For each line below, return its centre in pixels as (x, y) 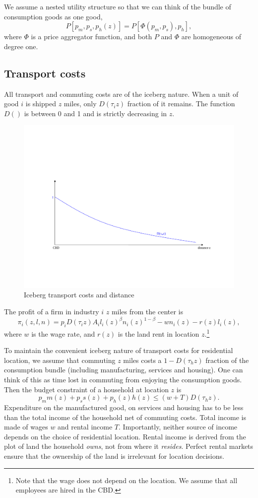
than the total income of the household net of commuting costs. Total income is (125, 417)
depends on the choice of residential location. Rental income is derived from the (125, 436)
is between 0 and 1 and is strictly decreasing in (96, 113)
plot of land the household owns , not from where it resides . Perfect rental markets (129, 446)
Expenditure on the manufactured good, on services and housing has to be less (124, 407)
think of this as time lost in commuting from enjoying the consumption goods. (123, 379)
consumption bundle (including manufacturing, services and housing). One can (124, 370)
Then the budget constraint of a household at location (86, 389)
